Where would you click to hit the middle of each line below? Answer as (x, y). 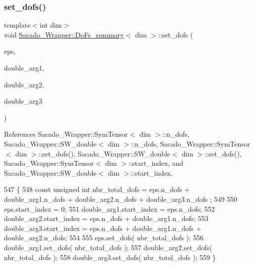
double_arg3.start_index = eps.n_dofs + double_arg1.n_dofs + (103, 228)
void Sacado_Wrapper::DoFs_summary (64, 34)
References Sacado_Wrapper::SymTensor (66, 134)
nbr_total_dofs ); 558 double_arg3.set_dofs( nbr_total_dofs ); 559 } (110, 257)
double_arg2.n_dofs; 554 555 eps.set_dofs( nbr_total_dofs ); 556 (104, 238)
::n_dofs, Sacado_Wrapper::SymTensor (191, 143)
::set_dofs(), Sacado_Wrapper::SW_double (104, 153)
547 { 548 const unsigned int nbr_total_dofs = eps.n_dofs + (97, 189)
